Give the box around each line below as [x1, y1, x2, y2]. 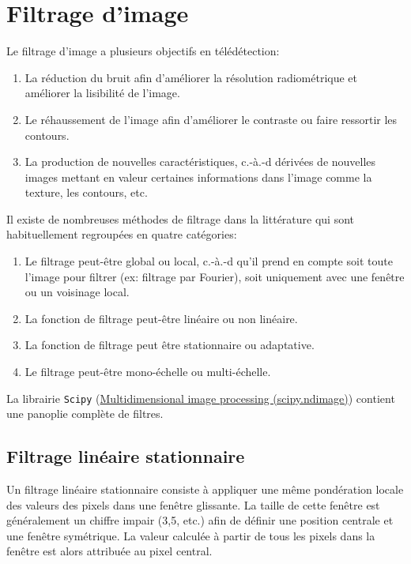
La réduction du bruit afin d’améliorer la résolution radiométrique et [25, 69, 358, 85]
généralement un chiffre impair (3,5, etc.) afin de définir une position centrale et [6, 512, 394, 528]
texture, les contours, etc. [25, 184, 148, 201]
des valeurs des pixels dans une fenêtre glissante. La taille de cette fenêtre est [6, 496, 380, 513]
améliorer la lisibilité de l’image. [25, 85, 180, 101]
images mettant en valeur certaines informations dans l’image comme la [25, 168, 372, 185]
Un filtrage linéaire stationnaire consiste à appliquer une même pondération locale [6, 481, 404, 498]
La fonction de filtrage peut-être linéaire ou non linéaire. [25, 310, 298, 326]
